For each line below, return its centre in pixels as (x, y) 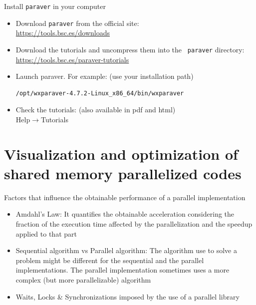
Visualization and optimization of (121, 153)
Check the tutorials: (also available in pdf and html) (96, 110)
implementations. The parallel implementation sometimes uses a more (123, 270)
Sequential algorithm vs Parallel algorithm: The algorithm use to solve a (126, 250)
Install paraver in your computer (55, 6)
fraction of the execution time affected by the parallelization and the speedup (134, 224)
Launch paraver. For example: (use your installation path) (105, 76)
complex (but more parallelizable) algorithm (83, 280)
